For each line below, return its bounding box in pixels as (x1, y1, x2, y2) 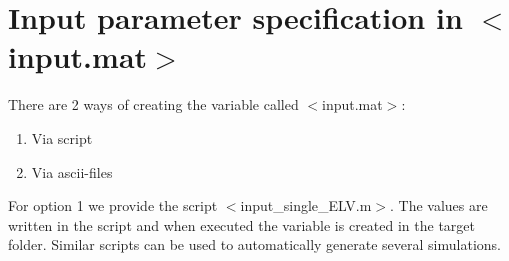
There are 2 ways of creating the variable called (8, 94, 299, 115)
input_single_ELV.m (240, 195, 372, 216)
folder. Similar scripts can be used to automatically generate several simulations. (8, 234, 501, 255)
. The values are (390, 195, 488, 216)
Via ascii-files (31, 161, 113, 182)
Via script (31, 127, 93, 148)
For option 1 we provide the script (8, 195, 218, 216)
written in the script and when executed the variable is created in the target (8, 214, 475, 235)
